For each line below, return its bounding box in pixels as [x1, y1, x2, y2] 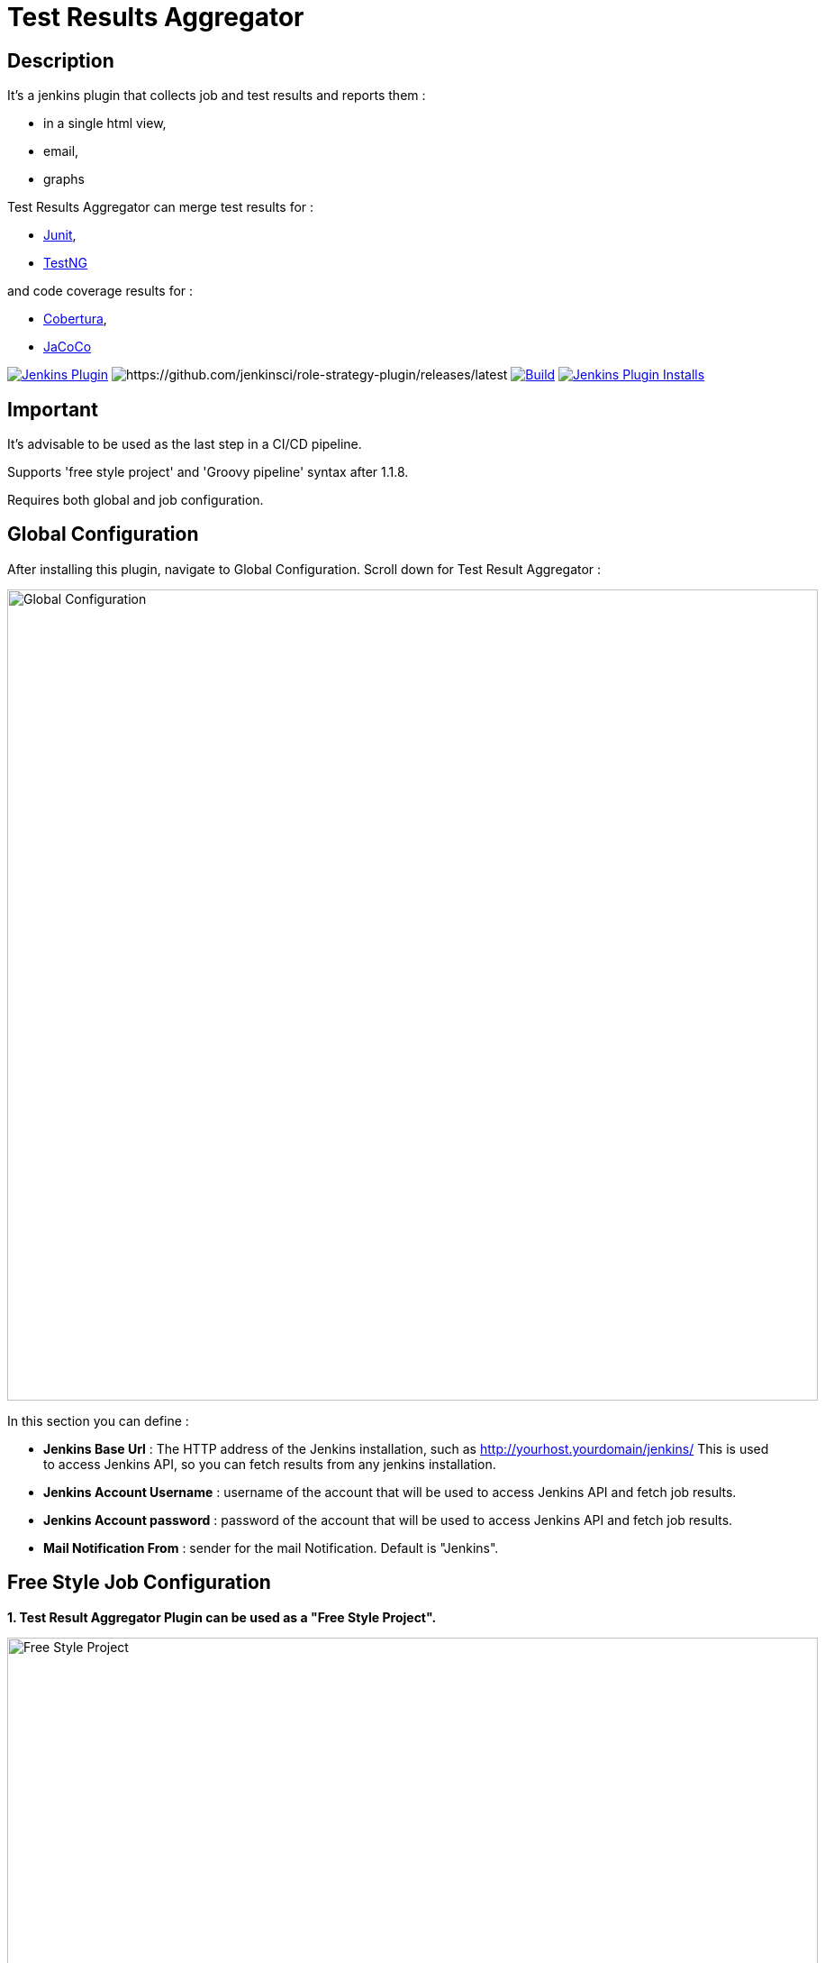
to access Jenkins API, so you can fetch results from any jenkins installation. [43, 1456, 496, 1472]
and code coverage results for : [7, 283, 194, 299]
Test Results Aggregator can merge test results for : [7, 199, 314, 215]
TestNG [43, 255, 88, 271]
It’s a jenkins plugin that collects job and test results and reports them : [7, 87, 426, 104]
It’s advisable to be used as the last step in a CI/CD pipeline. [7, 436, 362, 452]
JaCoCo [43, 339, 92, 355]
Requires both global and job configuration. [7, 492, 264, 508]
